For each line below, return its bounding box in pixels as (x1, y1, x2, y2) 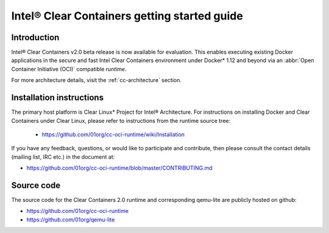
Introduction (11, 32, 60, 43)
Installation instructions (11, 92, 104, 103)
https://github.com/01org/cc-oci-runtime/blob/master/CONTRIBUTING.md (26, 164, 213, 172)
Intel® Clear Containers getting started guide (11, 9, 243, 23)
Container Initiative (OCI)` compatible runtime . (11, 65, 127, 72)
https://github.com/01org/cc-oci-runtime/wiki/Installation (41, 131, 185, 138)
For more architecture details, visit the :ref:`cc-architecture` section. (11, 77, 182, 84)
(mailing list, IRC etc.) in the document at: (11, 153, 115, 161)
